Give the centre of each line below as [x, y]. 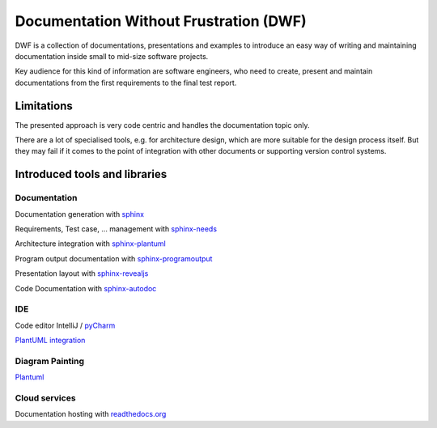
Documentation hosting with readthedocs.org [91, 414]
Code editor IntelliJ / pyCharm [65, 325]
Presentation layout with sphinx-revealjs [82, 273]
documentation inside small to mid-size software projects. [112, 56]
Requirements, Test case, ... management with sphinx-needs [116, 229]
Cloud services [45, 398]
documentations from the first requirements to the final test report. [126, 83]
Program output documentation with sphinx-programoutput [114, 258]
